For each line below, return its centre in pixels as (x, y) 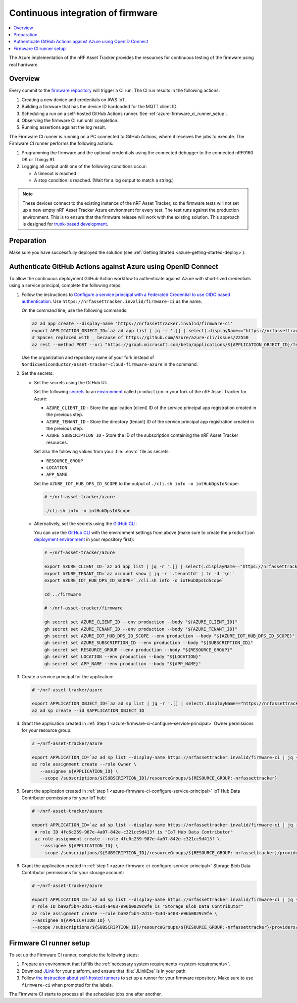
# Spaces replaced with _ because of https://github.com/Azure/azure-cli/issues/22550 (140, 338)
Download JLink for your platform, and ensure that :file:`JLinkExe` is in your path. (104, 971)
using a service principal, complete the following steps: (66, 286)
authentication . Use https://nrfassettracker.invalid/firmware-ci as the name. (112, 301)
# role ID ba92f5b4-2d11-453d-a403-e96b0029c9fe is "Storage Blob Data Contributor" (138, 907)
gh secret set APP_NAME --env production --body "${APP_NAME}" (123, 664)
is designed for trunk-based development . (65, 224)
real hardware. (24, 64)
